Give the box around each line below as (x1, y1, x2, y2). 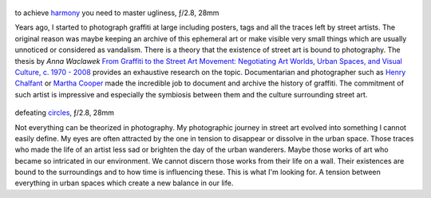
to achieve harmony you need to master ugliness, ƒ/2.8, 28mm (14, 8, 219, 18)
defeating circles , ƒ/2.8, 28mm (14, 108, 115, 117)
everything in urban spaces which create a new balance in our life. (14, 178, 234, 188)
